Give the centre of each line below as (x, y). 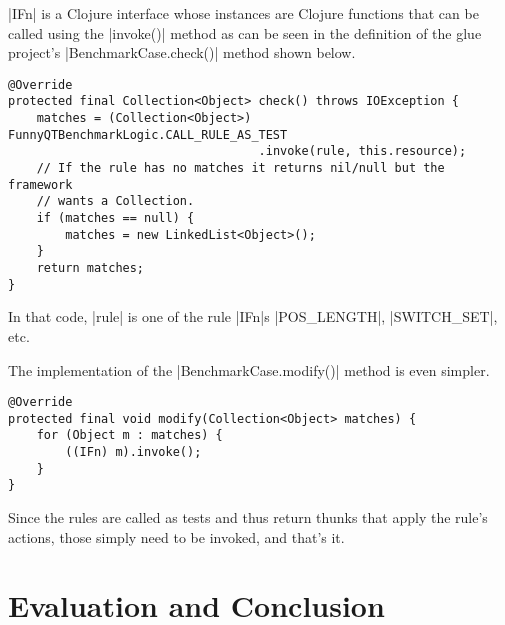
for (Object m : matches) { (129, 435)
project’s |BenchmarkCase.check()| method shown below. (182, 52)
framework (40, 184)
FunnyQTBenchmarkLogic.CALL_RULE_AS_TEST (148, 134)
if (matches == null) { (115, 218)
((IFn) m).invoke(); (133, 452)
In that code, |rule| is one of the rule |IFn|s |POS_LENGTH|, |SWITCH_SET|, (253, 316)
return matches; (90, 268)
